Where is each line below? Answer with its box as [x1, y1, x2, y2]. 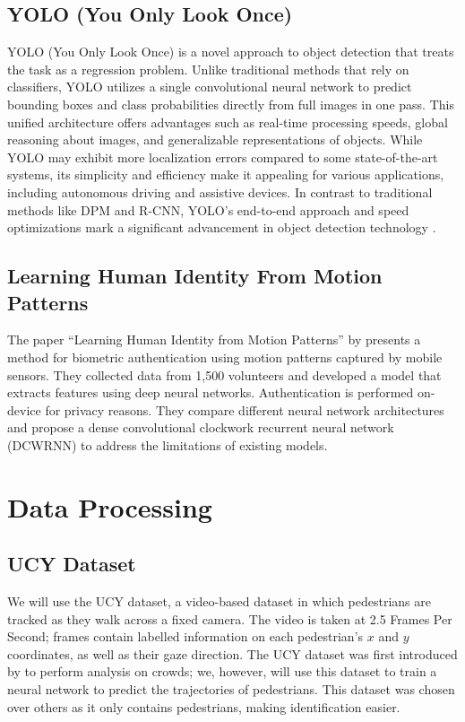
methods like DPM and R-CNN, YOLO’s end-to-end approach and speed [7, 200, 409, 219]
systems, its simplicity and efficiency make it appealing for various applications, [7, 165, 444, 184]
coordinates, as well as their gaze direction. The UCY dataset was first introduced [7, 644, 458, 663]
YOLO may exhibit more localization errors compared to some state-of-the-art [7, 147, 438, 166]
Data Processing [7, 488, 212, 525]
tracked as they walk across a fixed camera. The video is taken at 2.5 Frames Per [7, 609, 452, 628]
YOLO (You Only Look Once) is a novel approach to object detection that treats [7, 42, 454, 61]
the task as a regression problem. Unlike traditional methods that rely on [7, 59, 409, 78]
